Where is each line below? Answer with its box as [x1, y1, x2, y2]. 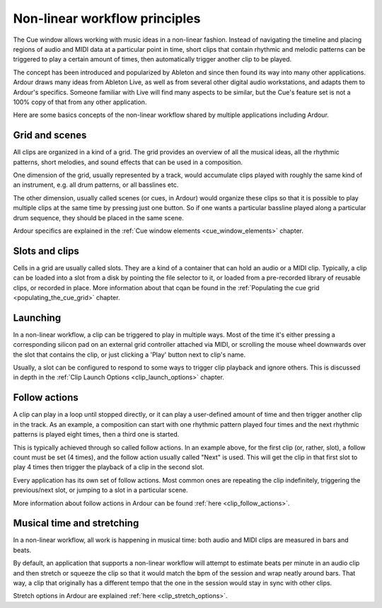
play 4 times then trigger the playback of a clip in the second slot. [13, 463, 204, 471]
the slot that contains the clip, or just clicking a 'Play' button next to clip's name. [13, 350, 246, 359]
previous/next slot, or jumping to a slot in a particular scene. [13, 486, 188, 495]
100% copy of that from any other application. [13, 98, 147, 106]
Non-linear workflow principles [13, 11, 201, 26]
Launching [13, 311, 62, 323]
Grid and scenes [13, 130, 87, 142]
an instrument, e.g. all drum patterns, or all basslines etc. [13, 180, 179, 189]
